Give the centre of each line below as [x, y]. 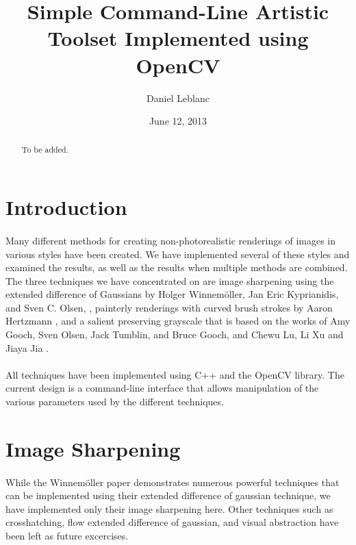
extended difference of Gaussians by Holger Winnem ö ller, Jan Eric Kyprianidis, [172, 294]
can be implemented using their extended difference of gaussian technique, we [168, 495]
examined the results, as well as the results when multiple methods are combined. [177, 267]
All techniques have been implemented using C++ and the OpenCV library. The [175, 374]
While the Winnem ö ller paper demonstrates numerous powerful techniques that [173, 482]
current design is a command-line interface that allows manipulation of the [162, 388]
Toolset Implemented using [178, 38]
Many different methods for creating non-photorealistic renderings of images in [171, 240]
